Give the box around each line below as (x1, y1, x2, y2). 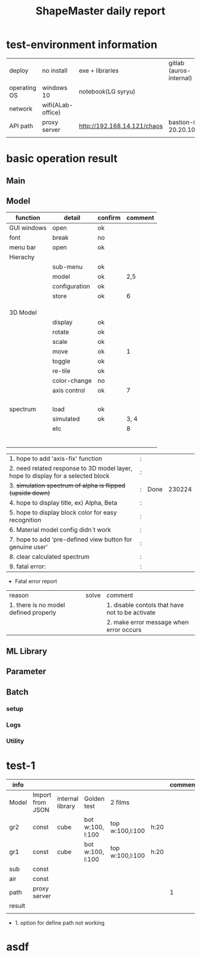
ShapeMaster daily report (35, 4, 166, 18)
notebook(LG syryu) (78, 87, 136, 95)
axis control (52, 387, 86, 395)
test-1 (6, 759, 36, 772)
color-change (52, 376, 92, 385)
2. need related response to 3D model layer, (9, 464, 133, 473)
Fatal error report (14, 578, 57, 585)
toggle (52, 357, 71, 366)
